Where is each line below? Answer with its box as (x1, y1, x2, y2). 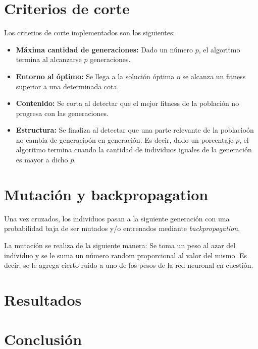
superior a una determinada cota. (16, 81, 119, 91)
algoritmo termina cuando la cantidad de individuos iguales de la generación (16, 144, 252, 155)
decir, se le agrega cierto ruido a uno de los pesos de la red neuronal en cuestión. (4, 260, 253, 270)
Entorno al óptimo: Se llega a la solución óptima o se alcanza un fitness (16, 71, 246, 81)
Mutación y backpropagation (4, 184, 209, 204)
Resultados (4, 289, 82, 310)
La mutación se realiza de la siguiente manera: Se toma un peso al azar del (4, 240, 236, 250)
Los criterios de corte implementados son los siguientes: (4, 27, 175, 38)
